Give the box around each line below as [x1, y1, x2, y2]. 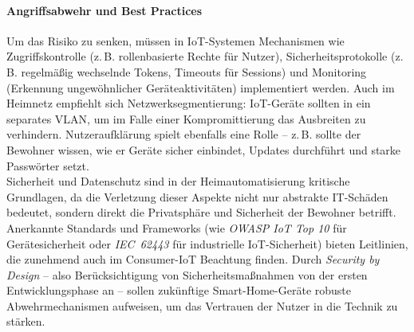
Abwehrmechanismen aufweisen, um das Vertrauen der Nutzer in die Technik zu [6, 297, 398, 314]
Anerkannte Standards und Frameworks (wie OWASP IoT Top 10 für [6, 219, 347, 236]
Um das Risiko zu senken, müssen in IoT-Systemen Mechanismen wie [6, 32, 345, 49]
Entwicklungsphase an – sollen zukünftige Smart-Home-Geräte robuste [6, 282, 351, 299]
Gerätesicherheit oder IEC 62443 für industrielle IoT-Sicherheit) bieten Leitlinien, [6, 235, 408, 252]
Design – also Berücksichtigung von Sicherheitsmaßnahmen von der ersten [6, 266, 368, 283]
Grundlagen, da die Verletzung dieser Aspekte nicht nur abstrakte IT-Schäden [6, 188, 388, 205]
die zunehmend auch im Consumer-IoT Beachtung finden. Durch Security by [6, 251, 380, 268]
